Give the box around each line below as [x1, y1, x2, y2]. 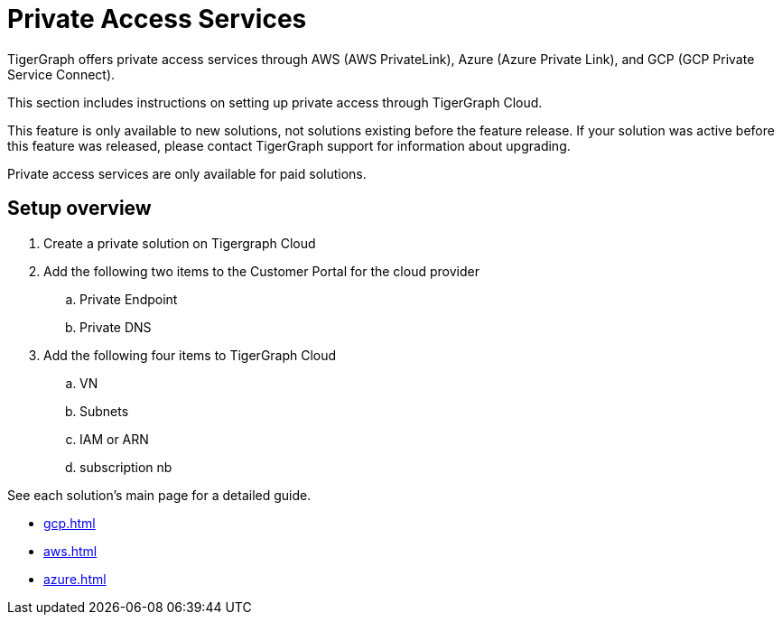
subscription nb [79, 459, 172, 475]
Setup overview [7, 197, 152, 220]
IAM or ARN [79, 431, 149, 447]
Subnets [79, 403, 129, 419]
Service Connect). [7, 66, 116, 82]
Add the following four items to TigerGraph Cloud [43, 347, 337, 363]
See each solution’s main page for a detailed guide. [7, 487, 312, 503]
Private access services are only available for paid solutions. [7, 165, 367, 181]
